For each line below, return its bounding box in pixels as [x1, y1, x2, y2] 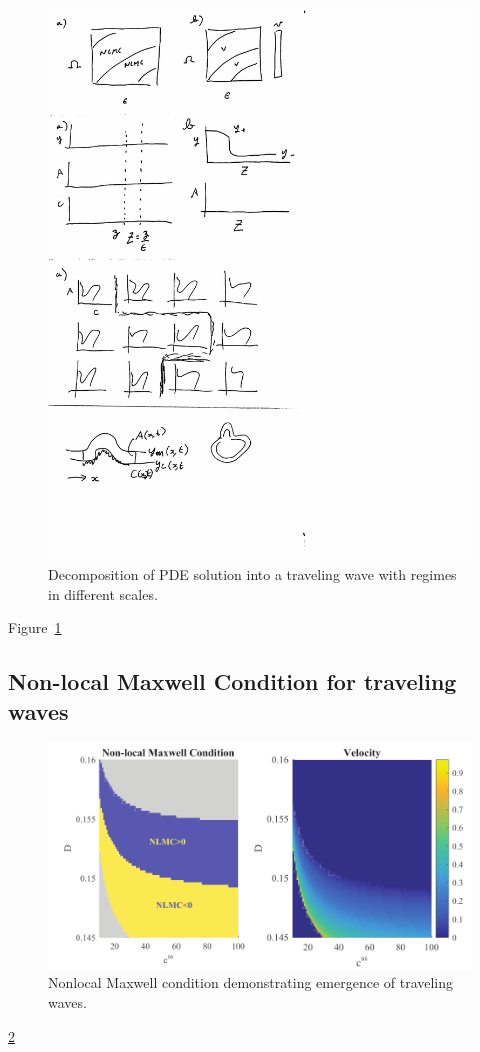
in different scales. [48, 583, 158, 604]
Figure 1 [8, 617, 62, 638]
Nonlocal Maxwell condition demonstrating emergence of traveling [48, 972, 454, 993]
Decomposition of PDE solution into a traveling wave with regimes [48, 563, 457, 584]
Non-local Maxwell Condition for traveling [8, 666, 457, 697]
